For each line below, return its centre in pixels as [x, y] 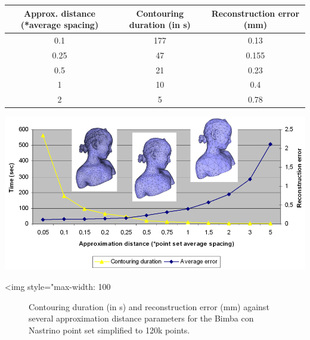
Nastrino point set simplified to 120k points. [109, 330]
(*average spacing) [60, 25]
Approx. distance [60, 13]
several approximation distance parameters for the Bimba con [141, 318]
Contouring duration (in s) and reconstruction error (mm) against [149, 306]
